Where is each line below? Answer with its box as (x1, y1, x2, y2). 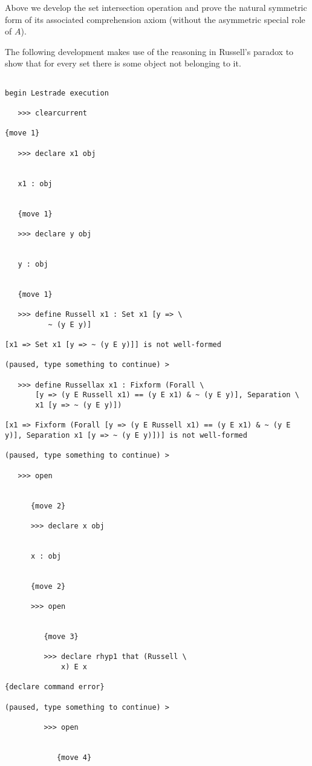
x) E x (61, 663, 88, 672)
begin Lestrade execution (5, 88, 109, 97)
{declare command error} (5, 683, 105, 692)
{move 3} (44, 632, 79, 641)
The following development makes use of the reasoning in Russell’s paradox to (5, 45, 294, 57)
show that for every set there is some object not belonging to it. (5, 57, 241, 70)
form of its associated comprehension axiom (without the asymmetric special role (5, 13, 305, 25)
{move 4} (56, 753, 92, 762)
